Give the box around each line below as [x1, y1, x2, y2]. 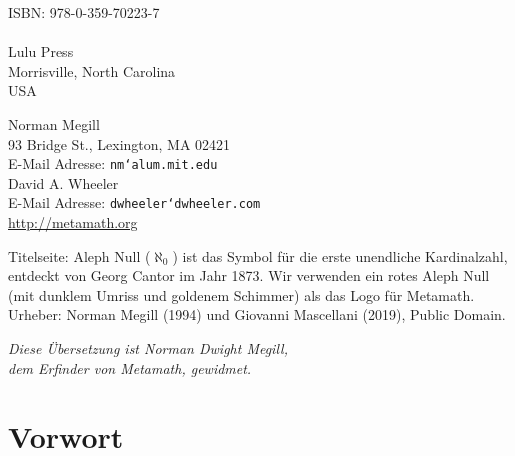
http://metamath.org [8, 212, 138, 233]
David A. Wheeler [8, 172, 119, 193]
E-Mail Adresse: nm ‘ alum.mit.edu [8, 153, 218, 174]
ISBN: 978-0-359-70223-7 [8, 2, 160, 22]
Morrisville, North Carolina [8, 60, 176, 81]
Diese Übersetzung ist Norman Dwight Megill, [8, 338, 288, 359]
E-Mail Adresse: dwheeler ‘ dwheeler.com [8, 192, 261, 213]
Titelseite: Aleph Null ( [8, 245, 151, 266]
